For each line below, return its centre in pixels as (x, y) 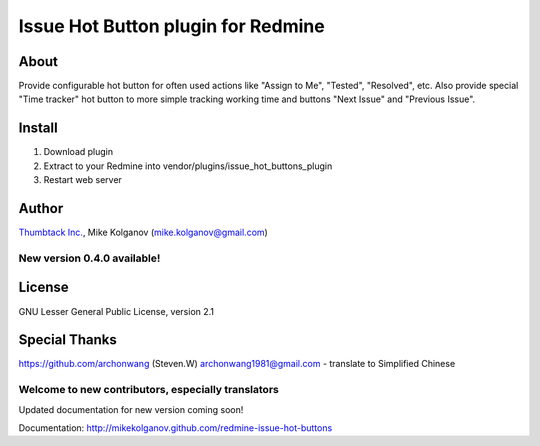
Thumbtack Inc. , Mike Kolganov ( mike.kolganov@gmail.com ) (143, 232)
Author (41, 208)
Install (38, 128)
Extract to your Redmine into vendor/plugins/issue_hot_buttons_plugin (188, 166)
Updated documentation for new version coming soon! (131, 409)
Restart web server (82, 180)
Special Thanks (67, 340)
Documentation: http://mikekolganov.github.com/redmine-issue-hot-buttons (175, 427)
